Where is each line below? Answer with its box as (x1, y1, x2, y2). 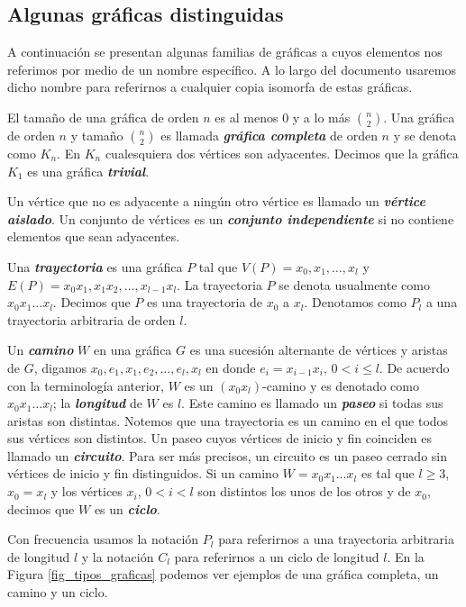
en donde (206, 358, 256, 376)
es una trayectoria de (146, 293, 263, 312)
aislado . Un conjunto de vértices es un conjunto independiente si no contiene (7, 209, 454, 228)
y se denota (393, 125, 457, 144)
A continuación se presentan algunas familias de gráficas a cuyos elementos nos (7, 42, 443, 61)
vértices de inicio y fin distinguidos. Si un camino (7, 464, 279, 483)
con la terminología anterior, (7, 376, 164, 394)
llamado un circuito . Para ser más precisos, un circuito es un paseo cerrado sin (7, 446, 447, 465)
